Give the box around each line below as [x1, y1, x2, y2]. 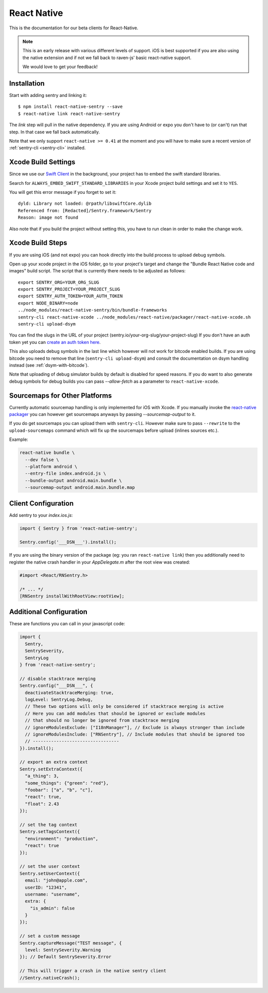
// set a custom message [19, 933, 80, 939]
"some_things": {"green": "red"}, [25, 780, 109, 786]
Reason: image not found [18, 215, 78, 221]
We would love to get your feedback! [22, 64, 98, 70]
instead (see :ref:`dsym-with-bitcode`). [9, 362, 89, 368]
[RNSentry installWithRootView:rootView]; [19, 593, 125, 599]
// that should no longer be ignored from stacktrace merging [25, 718, 180, 723]
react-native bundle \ [19, 450, 75, 456]
